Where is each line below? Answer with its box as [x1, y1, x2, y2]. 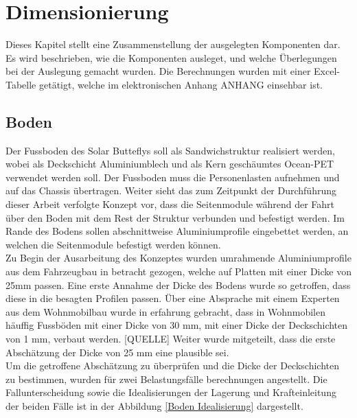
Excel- [314, 64, 340, 78]
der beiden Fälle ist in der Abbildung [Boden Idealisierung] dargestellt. [5, 398, 303, 413]
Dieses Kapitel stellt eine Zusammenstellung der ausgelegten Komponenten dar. [5, 37, 341, 51]
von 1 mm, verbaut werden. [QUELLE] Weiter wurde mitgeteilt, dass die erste [5, 332, 336, 346]
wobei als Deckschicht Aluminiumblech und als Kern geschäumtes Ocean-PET [5, 156, 334, 171]
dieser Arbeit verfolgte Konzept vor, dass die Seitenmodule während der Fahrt [5, 197, 335, 211]
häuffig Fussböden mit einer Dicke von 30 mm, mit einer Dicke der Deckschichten [5, 318, 348, 332]
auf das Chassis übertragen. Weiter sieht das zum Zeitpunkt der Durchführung [5, 183, 336, 198]
